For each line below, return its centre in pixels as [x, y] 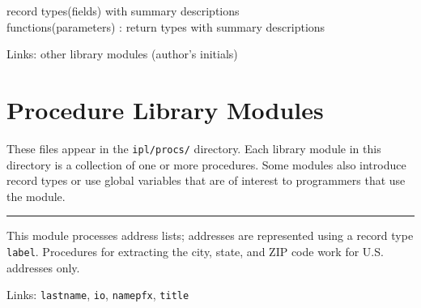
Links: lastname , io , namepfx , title [98, 295]
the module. [36, 196]
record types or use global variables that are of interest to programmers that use [206, 180]
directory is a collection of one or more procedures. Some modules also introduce [206, 164]
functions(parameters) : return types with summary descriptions [166, 26]
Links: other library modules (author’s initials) [122, 54]
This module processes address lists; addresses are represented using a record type [210, 235]
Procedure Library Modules [165, 109]
